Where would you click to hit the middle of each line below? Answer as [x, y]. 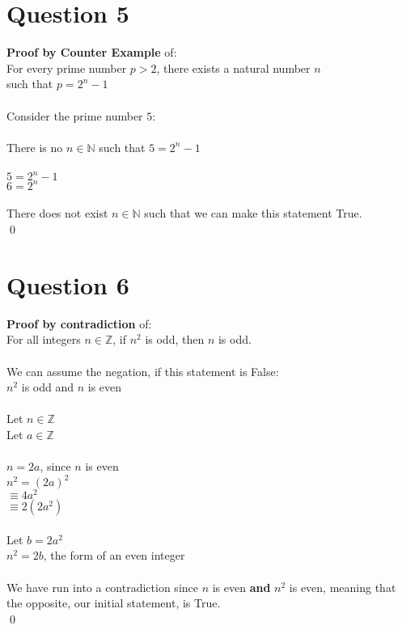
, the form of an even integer [114, 555]
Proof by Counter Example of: [92, 52]
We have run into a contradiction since [102, 587]
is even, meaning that [343, 587]
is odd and [48, 387]
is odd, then [175, 339]
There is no [35, 147]
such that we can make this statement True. [253, 213]
